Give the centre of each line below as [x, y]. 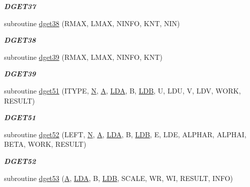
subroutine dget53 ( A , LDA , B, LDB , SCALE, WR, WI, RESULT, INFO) [118, 178]
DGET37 [20, 6]
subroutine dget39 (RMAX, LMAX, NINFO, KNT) [83, 57]
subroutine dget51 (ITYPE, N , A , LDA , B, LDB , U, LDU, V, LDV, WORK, [122, 90]
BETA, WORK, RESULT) [45, 144]
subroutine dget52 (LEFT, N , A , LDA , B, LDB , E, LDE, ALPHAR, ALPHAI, [125, 134]
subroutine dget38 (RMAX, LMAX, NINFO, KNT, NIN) [92, 23]
